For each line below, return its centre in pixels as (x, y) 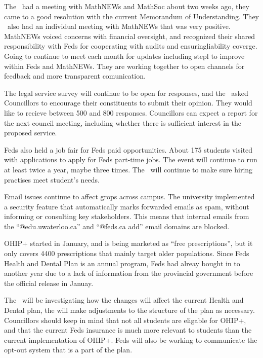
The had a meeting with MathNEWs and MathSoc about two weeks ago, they (127, 6)
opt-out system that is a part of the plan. (68, 350)
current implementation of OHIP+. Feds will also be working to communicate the (131, 339)
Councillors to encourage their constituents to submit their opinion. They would (128, 103)
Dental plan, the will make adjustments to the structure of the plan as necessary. (129, 310)
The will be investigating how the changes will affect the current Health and (124, 300)
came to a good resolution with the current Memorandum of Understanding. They (131, 16)
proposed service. (31, 133)
